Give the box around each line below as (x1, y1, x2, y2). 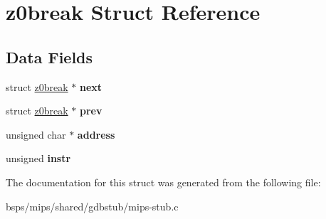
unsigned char (6, 127, 66, 141)
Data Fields (6, 46, 93, 68)
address (77, 127, 115, 141)
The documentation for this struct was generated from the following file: (6, 174, 321, 189)
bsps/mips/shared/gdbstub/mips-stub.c (6, 198, 179, 213)
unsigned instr (6, 151, 71, 166)
